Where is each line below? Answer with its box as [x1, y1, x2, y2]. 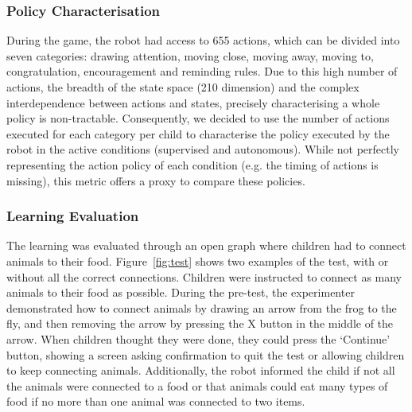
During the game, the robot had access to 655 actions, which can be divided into [6, 32, 400, 49]
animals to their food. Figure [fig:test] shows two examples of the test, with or [6, 252, 389, 269]
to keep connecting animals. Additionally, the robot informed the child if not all [6, 362, 395, 379]
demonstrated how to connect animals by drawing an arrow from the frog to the [6, 299, 397, 316]
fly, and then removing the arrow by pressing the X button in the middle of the [6, 315, 394, 332]
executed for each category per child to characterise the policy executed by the [6, 125, 390, 142]
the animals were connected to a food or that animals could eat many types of [6, 377, 388, 394]
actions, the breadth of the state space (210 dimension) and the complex [6, 79, 360, 95]
